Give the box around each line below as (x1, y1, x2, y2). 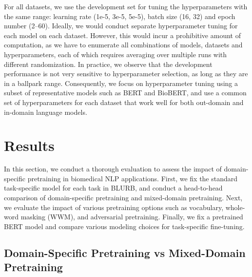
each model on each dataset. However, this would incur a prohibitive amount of (4, 30, 241, 40)
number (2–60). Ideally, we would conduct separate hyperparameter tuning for (4, 21, 238, 31)
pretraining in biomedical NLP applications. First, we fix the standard (27, 173, 238, 183)
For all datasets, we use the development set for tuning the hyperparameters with (4, 1, 248, 11)
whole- (225, 202, 245, 212)
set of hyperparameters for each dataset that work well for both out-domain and (4, 97, 244, 107)
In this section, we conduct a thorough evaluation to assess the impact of (4, 164, 222, 174)
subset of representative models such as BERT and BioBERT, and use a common (4, 87, 247, 98)
